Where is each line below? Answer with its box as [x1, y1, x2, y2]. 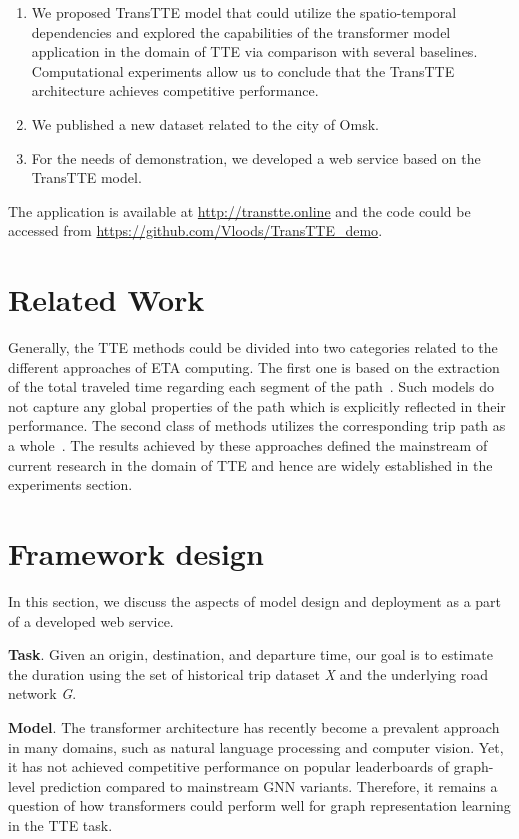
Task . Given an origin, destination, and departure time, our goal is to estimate [8, 644, 493, 665]
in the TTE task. [8, 814, 113, 835]
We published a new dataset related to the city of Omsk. [31, 113, 379, 134]
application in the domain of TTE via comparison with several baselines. [31, 41, 478, 62]
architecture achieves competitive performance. [31, 80, 319, 101]
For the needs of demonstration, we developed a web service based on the [31, 147, 481, 168]
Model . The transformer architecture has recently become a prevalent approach [8, 716, 500, 737]
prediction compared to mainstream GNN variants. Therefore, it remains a [39, 775, 498, 796]
